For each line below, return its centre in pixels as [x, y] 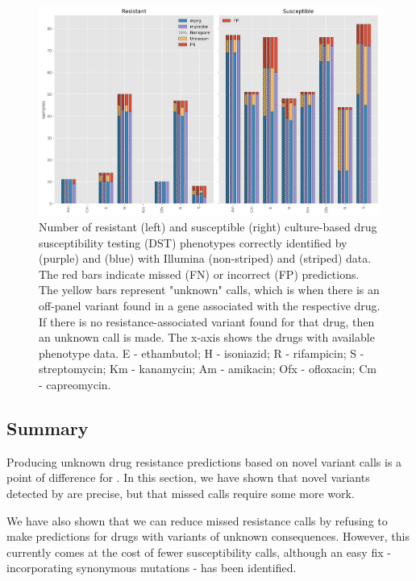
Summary [48, 427]
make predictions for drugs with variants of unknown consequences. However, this [208, 536]
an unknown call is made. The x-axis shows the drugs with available [207, 337]
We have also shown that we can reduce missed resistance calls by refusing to [197, 520]
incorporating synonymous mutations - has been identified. [152, 568]
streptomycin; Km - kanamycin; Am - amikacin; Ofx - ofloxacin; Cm [208, 369]
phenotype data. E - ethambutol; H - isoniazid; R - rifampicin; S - [202, 353]
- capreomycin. [75, 384]
